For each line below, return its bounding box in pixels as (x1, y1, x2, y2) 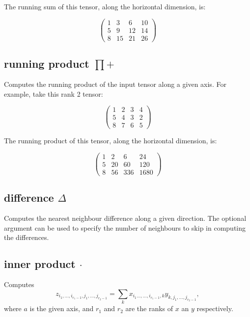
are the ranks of (125, 303, 173, 314)
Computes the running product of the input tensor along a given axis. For (4, 79, 226, 89)
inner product (4, 256, 76, 271)
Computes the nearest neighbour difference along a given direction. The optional (4, 213, 247, 223)
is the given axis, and (29, 303, 94, 314)
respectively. (196, 303, 233, 314)
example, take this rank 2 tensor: (4, 88, 103, 99)
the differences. (4, 232, 49, 242)
